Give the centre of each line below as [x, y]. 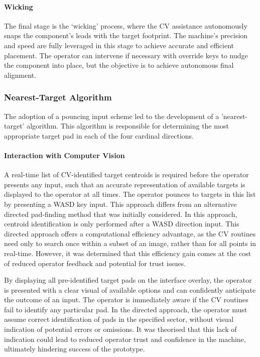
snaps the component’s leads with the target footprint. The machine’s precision [126, 35]
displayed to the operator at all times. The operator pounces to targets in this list [130, 194]
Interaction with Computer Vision [64, 155]
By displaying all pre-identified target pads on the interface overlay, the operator [128, 280]
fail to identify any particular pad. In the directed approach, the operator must [126, 309]
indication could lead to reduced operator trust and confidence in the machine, [125, 339]
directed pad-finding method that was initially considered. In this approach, [121, 214]
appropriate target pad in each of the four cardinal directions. [99, 135]
